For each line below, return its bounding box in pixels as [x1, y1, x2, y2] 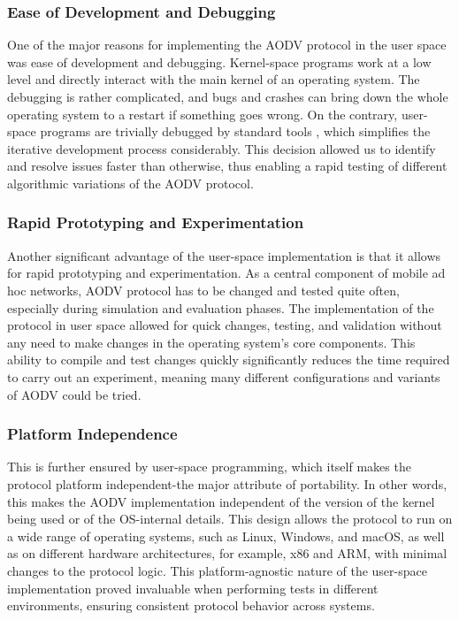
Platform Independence [7, 423, 178, 445]
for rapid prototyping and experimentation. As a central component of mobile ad [7, 264, 446, 282]
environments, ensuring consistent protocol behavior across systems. [7, 596, 375, 615]
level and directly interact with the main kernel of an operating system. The [7, 70, 420, 88]
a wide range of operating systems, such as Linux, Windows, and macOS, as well [7, 526, 445, 545]
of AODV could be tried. [7, 385, 142, 403]
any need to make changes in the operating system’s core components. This [7, 333, 416, 351]
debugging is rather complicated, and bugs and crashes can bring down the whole [7, 88, 448, 105]
